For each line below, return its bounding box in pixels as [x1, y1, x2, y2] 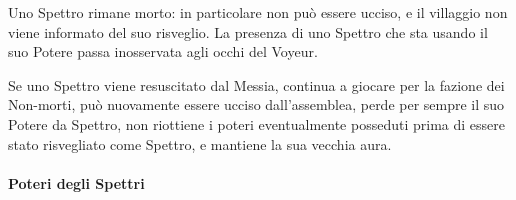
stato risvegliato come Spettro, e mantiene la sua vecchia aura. [8, 133, 392, 154]
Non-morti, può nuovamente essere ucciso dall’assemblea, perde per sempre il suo [8, 94, 505, 115]
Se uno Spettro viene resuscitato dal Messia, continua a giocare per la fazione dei [8, 74, 505, 95]
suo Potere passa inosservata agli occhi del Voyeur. [8, 41, 318, 62]
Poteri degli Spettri [8, 172, 145, 193]
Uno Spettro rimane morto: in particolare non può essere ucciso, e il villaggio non [8, 2, 508, 22]
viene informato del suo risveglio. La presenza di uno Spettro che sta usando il [8, 21, 488, 42]
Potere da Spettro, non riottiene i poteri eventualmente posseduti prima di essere [8, 113, 505, 134]
